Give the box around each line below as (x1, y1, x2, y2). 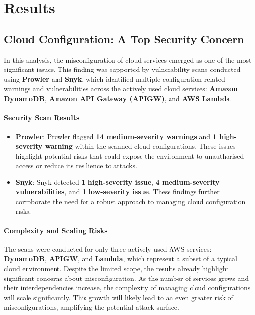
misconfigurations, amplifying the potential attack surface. (4, 302, 179, 312)
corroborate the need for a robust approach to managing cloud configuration (15, 196, 246, 206)
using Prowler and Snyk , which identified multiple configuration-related (4, 73, 225, 84)
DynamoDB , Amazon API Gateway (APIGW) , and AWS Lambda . (4, 93, 232, 103)
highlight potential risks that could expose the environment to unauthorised (15, 150, 244, 161)
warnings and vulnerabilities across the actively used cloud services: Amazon (4, 83, 238, 94)
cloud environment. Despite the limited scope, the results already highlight (4, 263, 229, 274)
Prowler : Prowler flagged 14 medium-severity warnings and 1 (15, 131, 217, 141)
